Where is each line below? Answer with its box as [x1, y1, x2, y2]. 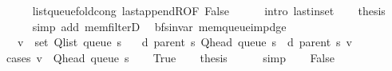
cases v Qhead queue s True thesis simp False [6, 49, 335, 65]
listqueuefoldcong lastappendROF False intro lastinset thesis [32, 2, 386, 18]
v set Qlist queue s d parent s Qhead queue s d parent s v [17, 34, 353, 50]
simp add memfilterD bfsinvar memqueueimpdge [32, 18, 287, 34]
